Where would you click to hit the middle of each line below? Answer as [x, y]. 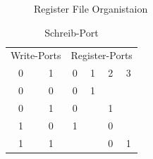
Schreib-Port [72, 32]
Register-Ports [102, 55]
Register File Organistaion [91, 8]
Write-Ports [36, 55]
